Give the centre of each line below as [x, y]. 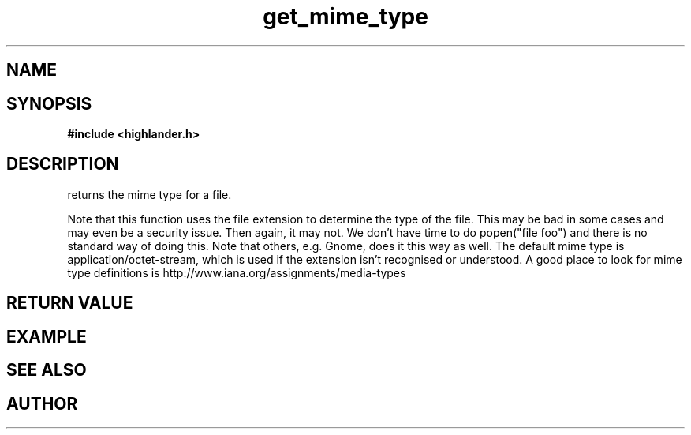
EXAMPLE [47, 336]
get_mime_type [345, 17]
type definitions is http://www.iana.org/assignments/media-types [237, 272]
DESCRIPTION [63, 164]
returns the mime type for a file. [149, 194]
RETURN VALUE [70, 303]
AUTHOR [42, 403]
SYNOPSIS [49, 103]
